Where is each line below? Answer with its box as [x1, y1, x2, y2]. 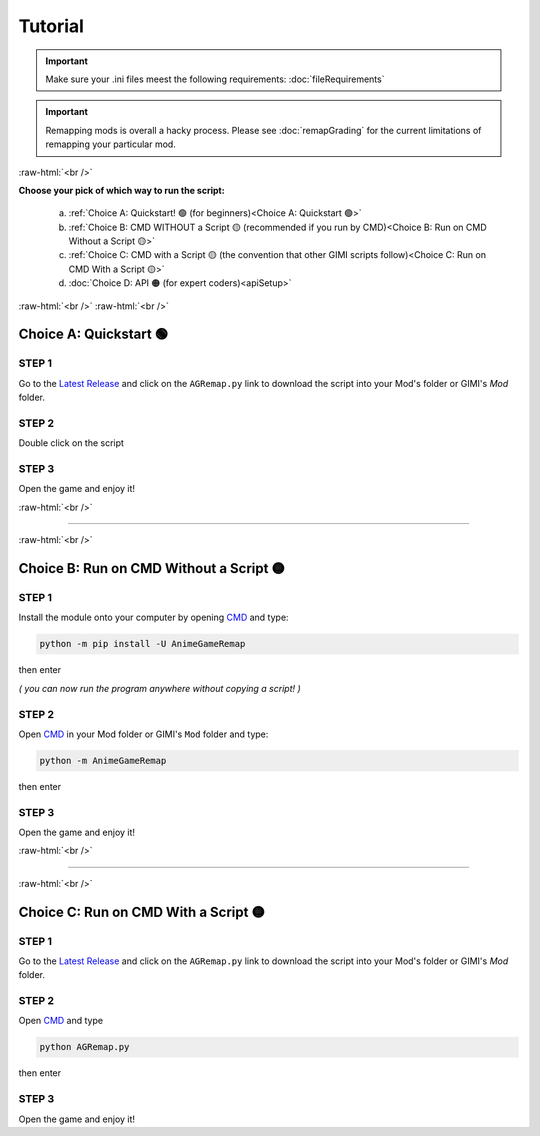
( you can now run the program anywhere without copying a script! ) [18, 682, 302, 694]
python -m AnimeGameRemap [39, 755, 167, 766]
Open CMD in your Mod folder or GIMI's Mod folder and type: [18, 728, 269, 740]
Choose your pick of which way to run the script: [18, 184, 225, 196]
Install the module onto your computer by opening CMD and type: [18, 611, 289, 624]
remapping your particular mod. [45, 138, 177, 150]
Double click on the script [18, 437, 125, 449]
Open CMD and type [18, 1015, 104, 1027]
